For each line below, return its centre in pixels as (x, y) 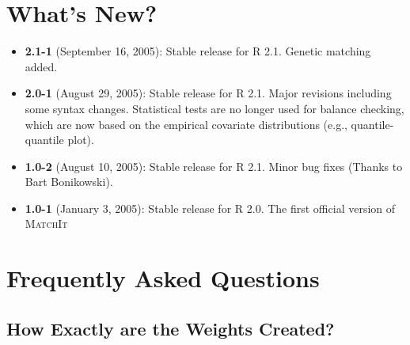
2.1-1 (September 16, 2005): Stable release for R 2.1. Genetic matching (198, 51)
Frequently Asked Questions (163, 278)
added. (41, 66)
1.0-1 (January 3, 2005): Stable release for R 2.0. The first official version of (210, 208)
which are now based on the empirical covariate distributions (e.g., (186, 124)
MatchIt (46, 224)
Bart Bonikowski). (69, 182)
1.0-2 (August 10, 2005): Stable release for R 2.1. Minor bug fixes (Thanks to (214, 166)
